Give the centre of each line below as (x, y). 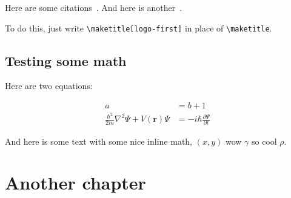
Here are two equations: (49, 86)
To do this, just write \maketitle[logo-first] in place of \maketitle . (139, 28)
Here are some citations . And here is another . (94, 7)
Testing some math (66, 60)
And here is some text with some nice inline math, (99, 141)
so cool (264, 141)
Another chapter (75, 183)
